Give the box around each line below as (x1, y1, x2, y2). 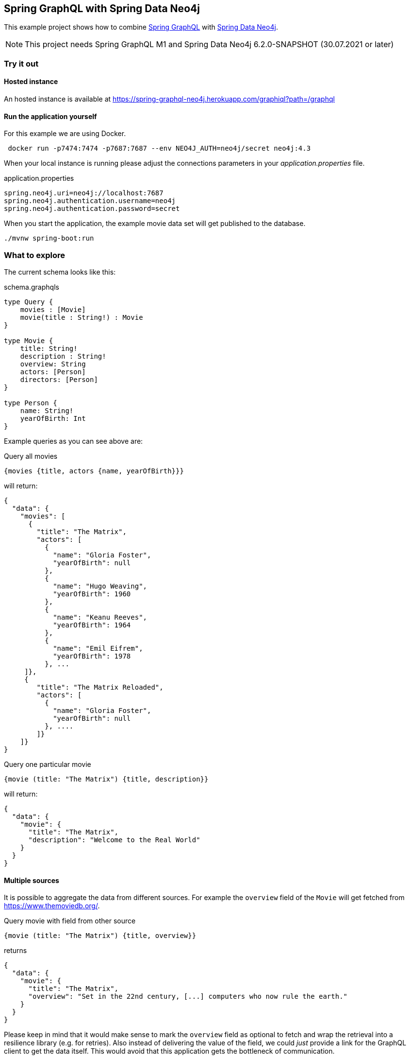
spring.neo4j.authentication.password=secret (4, 205, 180, 213)
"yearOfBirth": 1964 (53, 621, 131, 629)
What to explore (4, 250, 65, 260)
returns (4, 946, 27, 955)
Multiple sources (4, 876, 59, 885)
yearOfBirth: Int (20, 414, 86, 422)
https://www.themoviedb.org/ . (4, 902, 100, 910)
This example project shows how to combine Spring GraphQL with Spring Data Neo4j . (4, 23, 278, 32)
